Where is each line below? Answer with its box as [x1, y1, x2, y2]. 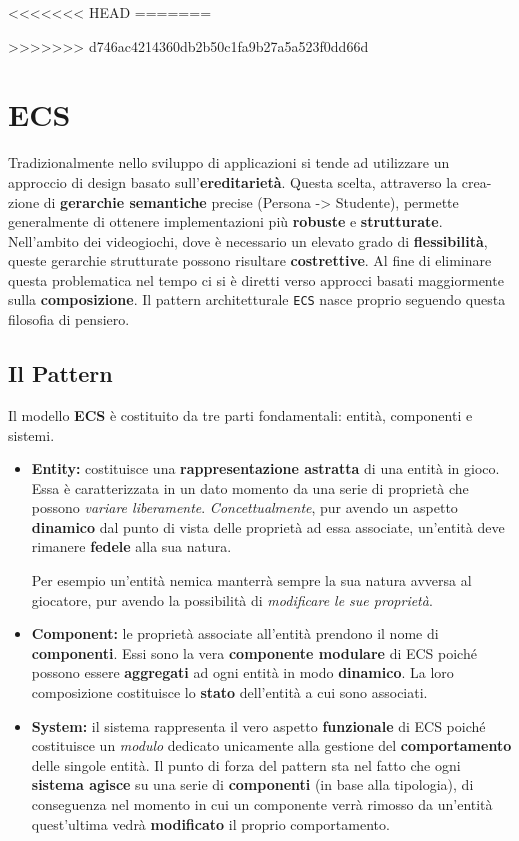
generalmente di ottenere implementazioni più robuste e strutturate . [8, 211, 443, 232]
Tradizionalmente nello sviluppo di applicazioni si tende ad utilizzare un [8, 152, 450, 173]
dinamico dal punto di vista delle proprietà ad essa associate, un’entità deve [31, 516, 505, 537]
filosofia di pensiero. [8, 309, 130, 330]
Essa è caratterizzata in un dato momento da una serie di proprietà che [31, 477, 469, 498]
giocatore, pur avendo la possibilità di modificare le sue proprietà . [31, 589, 433, 610]
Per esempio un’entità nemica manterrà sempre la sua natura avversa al [31, 570, 472, 591]
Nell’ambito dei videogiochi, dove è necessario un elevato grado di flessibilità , [8, 230, 488, 251]
